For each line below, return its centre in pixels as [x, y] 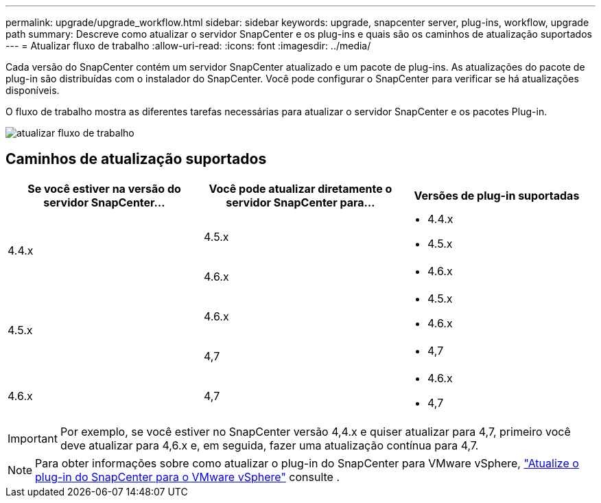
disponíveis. [33, 90]
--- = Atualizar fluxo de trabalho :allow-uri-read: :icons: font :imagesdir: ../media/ [188, 46]
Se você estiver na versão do [104, 188]
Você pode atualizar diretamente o [300, 188]
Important [33, 438]
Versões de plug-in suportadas [497, 195]
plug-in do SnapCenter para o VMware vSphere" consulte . [188, 477]
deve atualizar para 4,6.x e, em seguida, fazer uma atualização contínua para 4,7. [269, 445]
